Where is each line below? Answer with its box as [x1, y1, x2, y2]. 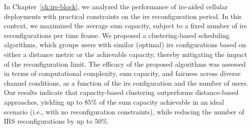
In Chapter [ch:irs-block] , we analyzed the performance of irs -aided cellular [4, 1, 228, 11]
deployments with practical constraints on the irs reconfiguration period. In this [4, 11, 242, 21]
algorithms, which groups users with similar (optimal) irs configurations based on [4, 39, 246, 50]
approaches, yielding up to [4, 96, 83, 107]
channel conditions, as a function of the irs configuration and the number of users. [4, 77, 249, 88]
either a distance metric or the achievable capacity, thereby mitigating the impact [4, 49, 247, 59]
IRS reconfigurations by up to [4, 116, 92, 126]
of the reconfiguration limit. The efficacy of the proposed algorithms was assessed [4, 58, 246, 69]
